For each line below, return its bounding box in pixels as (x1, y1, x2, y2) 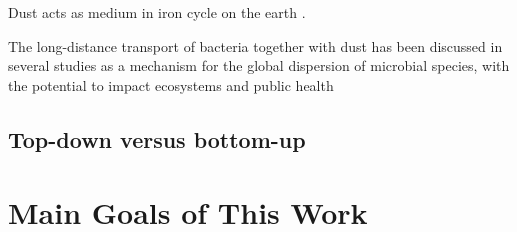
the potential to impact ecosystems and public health (8, 74, 334, 95)
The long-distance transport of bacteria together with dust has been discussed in (8, 35, 503, 56)
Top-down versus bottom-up (8, 123, 306, 154)
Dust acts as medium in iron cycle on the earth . (8, 2, 306, 22)
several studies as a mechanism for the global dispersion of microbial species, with (8, 55, 510, 76)
